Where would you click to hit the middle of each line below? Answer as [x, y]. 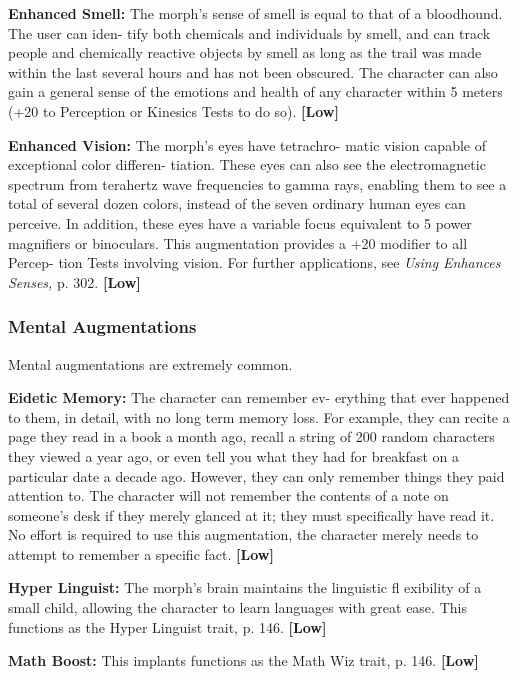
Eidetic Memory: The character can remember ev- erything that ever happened [259, 397]
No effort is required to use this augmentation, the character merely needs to [243, 534]
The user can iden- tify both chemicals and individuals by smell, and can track [249, 32]
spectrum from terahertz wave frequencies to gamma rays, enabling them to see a [257, 183]
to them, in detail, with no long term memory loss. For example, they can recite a [259, 416]
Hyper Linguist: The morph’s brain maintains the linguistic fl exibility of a [245, 587]
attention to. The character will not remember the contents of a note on [228, 495]
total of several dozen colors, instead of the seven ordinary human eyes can [237, 203]
